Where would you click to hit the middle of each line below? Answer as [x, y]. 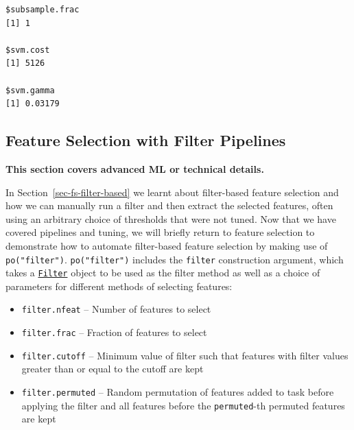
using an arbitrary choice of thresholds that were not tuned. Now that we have [171, 218]
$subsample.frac [43, 10]
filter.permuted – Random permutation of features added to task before [178, 391]
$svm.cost [28, 50]
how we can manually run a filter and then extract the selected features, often [169, 205]
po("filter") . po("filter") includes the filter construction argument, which [175, 259]
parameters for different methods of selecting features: [119, 286]
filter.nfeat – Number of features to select [116, 309]
